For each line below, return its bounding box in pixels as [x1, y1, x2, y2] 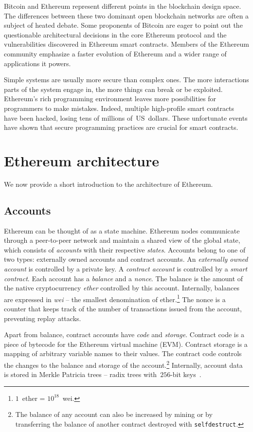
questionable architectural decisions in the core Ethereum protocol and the [4, 29, 227, 39]
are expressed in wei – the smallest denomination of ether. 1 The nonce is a [4, 292, 226, 304]
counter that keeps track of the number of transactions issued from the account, [4, 304, 242, 314]
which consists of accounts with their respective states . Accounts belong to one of [4, 244, 246, 254]
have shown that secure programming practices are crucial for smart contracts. [4, 122, 238, 132]
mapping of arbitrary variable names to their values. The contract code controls [4, 348, 242, 359]
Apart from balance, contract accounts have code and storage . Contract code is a [4, 329, 244, 340]
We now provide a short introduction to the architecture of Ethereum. [4, 179, 213, 189]
